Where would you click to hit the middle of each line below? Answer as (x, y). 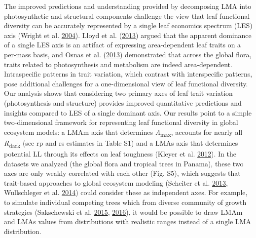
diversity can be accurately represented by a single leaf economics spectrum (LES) (128, 25)
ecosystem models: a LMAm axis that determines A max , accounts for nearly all (123, 132)
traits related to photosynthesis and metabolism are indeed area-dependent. (118, 64)
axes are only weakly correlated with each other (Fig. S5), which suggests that (122, 173)
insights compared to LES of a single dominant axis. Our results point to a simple (128, 112)
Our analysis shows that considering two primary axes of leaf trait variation (118, 93)
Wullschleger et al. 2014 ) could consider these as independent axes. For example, (126, 192)
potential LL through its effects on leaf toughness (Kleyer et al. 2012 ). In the (120, 153)
